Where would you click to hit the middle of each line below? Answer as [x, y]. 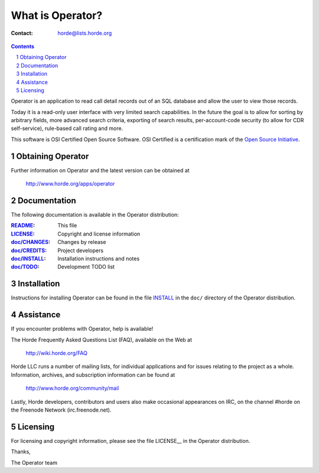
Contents [23, 46]
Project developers [80, 250]
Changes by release [82, 242]
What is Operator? [57, 15]
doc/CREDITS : [29, 250]
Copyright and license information [99, 234]
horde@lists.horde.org [85, 33]
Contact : [22, 33]
